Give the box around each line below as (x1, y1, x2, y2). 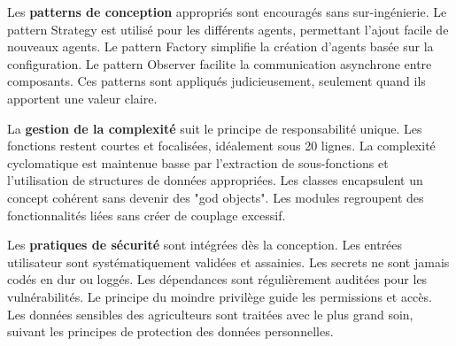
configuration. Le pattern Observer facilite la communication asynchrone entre (7, 54, 432, 73)
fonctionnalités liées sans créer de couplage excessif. (7, 205, 286, 224)
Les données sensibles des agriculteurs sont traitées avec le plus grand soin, (7, 304, 413, 323)
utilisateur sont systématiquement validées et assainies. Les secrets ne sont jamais (7, 252, 450, 271)
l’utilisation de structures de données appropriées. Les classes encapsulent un (7, 171, 423, 189)
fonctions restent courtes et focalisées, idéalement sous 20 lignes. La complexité (7, 136, 436, 155)
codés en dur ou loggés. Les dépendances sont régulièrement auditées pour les (7, 270, 428, 288)
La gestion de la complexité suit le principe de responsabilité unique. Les (7, 119, 422, 137)
